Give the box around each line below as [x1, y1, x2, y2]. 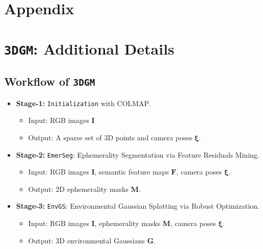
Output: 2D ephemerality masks [28, 183, 128, 194]
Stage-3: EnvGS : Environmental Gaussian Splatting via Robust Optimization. [16, 201, 259, 211]
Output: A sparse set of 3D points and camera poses [28, 132, 192, 142]
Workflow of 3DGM [4, 73, 95, 89]
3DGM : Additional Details [4, 38, 175, 59]
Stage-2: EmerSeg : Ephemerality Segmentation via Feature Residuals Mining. [16, 149, 259, 160]
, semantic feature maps [94, 166, 169, 177]
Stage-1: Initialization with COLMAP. [16, 97, 150, 108]
